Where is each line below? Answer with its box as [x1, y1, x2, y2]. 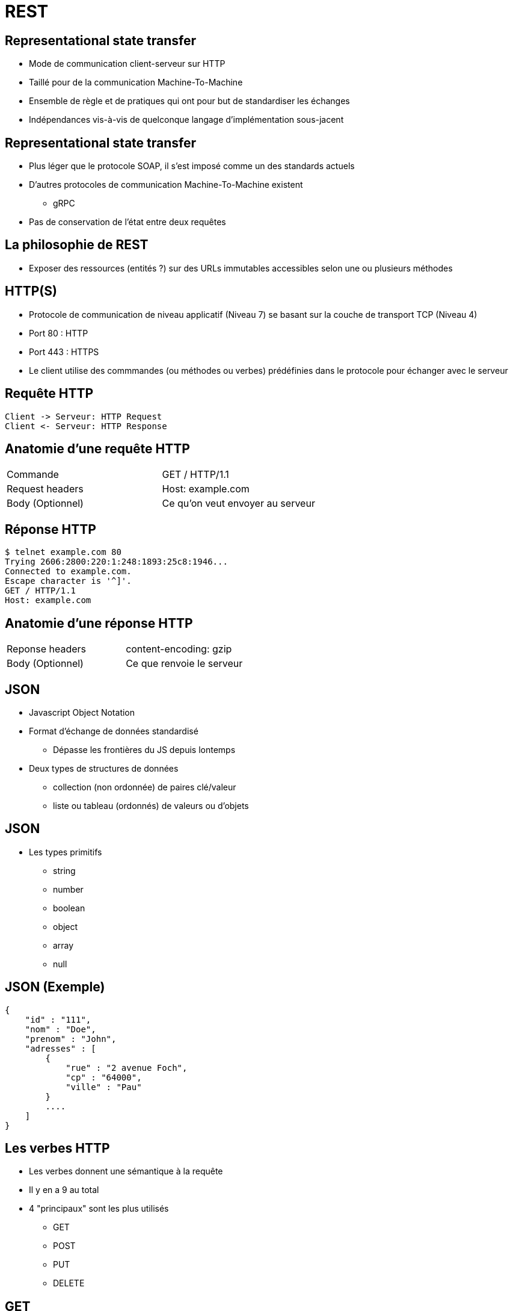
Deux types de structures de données [29, 763, 179, 773]
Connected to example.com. [5, 566, 132, 577]
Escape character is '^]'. [5, 576, 132, 586]
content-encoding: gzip [126, 643, 232, 655]
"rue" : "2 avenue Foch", [66, 1062, 188, 1073]
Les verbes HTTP [5, 1141, 110, 1156]
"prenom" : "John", [25, 1034, 117, 1044]
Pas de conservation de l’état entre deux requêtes [29, 217, 226, 228]
